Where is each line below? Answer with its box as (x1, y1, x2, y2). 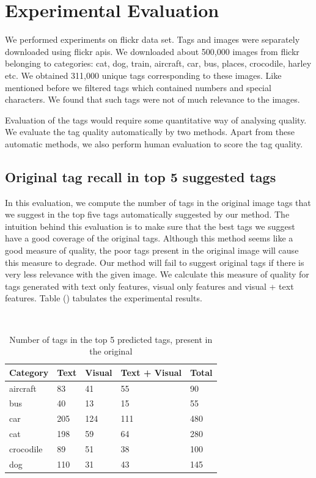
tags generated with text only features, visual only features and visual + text (5, 279, 294, 292)
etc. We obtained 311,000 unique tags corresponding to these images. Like (5, 68, 282, 81)
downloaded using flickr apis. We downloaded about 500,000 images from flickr (5, 45, 299, 57)
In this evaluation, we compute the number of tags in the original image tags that (5, 196, 311, 208)
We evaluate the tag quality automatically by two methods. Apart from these (5, 125, 295, 138)
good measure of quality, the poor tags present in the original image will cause (5, 244, 299, 257)
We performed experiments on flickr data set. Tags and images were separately (5, 33, 300, 46)
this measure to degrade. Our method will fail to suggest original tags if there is (5, 256, 304, 268)
